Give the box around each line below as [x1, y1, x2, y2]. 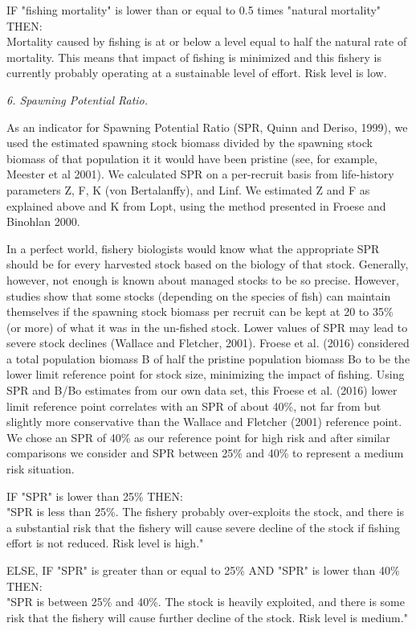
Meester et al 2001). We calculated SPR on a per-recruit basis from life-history [6, 166, 394, 182]
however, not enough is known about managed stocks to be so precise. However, [6, 271, 399, 288]
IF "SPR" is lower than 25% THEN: [6, 487, 183, 504]
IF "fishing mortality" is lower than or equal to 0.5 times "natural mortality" [6, 2, 381, 18]
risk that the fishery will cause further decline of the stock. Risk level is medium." [6, 608, 408, 625]
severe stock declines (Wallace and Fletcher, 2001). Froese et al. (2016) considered [6, 334, 410, 351]
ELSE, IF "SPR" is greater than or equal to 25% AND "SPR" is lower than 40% [6, 562, 400, 578]
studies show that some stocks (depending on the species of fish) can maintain [6, 287, 391, 304]
